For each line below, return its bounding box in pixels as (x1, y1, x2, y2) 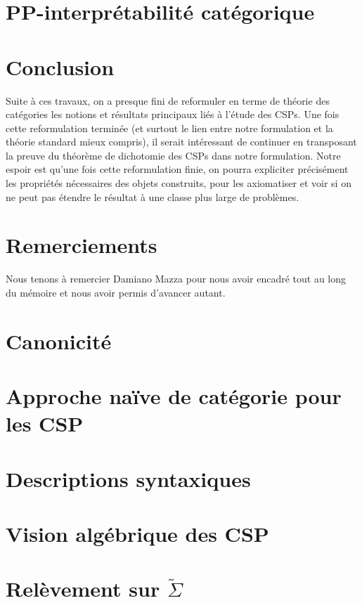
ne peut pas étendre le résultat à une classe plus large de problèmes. (6, 189, 299, 204)
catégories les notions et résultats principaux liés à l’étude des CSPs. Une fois (6, 107, 340, 122)
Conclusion (6, 52, 115, 81)
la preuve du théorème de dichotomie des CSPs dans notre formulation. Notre (6, 148, 341, 162)
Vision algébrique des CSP (6, 519, 269, 548)
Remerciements (6, 231, 157, 259)
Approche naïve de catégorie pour (6, 382, 342, 410)
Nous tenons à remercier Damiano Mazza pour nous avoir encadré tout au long (6, 271, 347, 286)
